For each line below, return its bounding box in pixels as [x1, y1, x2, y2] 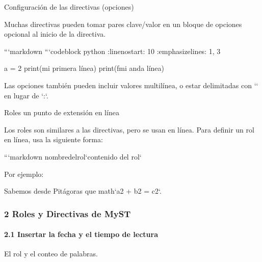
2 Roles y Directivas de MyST [4, 207, 131, 220]
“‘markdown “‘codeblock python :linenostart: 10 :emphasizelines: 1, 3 [4, 45, 221, 56]
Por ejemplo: [4, 168, 44, 179]
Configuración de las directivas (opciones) [4, 2, 134, 12]
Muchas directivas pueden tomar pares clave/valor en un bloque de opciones [4, 18, 242, 29]
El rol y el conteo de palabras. [4, 248, 98, 259]
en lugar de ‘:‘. [4, 90, 48, 100]
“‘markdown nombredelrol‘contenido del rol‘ [4, 151, 142, 162]
